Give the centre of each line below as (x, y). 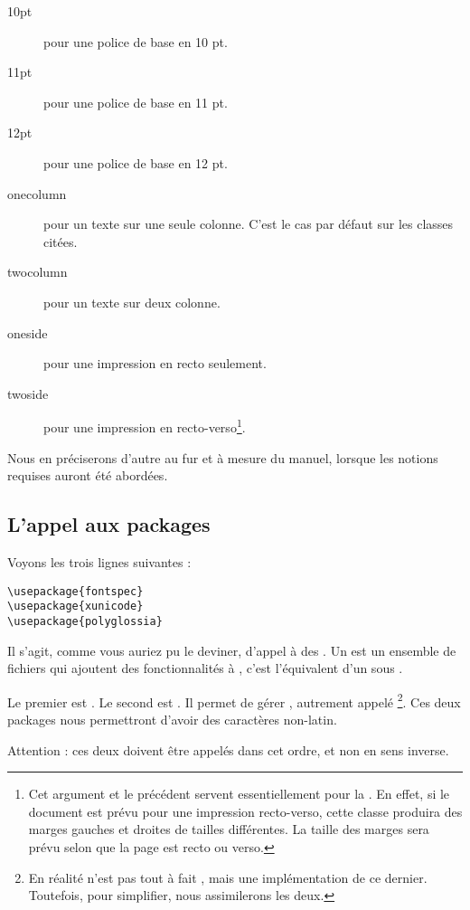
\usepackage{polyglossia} (85, 621)
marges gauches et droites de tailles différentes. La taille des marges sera (229, 829)
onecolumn (37, 193)
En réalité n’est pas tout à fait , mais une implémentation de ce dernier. (228, 877)
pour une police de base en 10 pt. (136, 41)
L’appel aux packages (109, 524)
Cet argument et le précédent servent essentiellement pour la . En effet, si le (239, 794)
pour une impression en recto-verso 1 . (145, 426)
